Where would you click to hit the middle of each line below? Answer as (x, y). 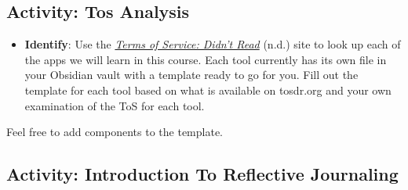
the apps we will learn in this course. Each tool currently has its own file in (206, 59)
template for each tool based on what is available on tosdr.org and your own (208, 90)
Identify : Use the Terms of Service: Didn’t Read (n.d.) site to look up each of (213, 44)
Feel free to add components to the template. (115, 132)
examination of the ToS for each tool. (115, 105)
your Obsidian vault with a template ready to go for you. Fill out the (191, 75)
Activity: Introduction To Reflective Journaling (202, 174)
